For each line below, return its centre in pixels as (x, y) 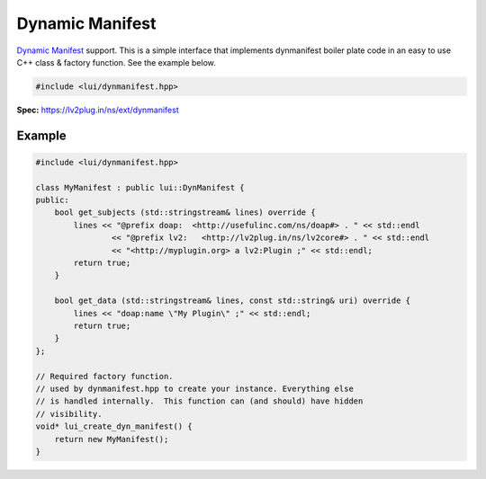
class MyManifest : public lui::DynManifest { (140, 187)
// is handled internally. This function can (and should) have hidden (199, 401)
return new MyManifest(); (112, 439)
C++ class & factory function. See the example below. (116, 62)
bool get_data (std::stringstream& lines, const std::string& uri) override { (233, 301)
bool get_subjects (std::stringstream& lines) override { (185, 213)
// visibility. (69, 414)
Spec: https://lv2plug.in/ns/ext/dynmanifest (98, 110)
